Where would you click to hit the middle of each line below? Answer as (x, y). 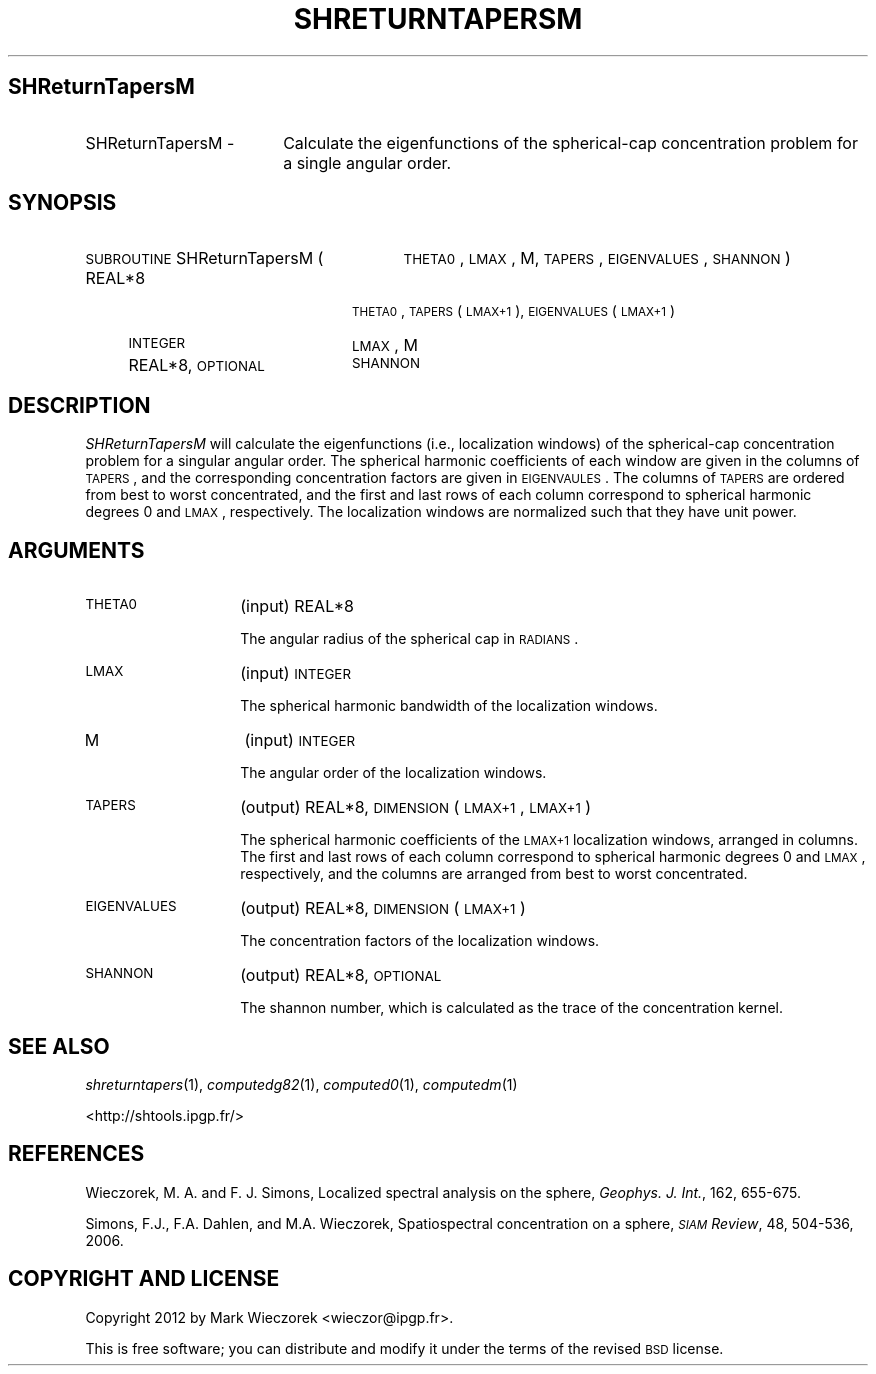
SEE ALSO (59, 1046)
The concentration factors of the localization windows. (420, 941)
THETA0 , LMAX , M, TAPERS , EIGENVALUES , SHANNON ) (597, 258)
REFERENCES (76, 1154)
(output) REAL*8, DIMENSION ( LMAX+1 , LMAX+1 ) (416, 807)
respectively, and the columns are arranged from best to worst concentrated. (494, 874)
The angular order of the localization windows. (393, 773)
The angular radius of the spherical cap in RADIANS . (409, 639)
